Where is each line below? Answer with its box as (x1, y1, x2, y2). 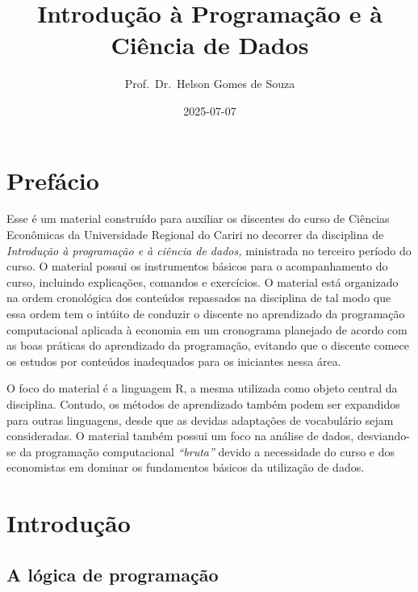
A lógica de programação (6, 561, 219, 586)
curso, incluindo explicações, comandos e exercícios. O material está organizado (6, 273, 399, 290)
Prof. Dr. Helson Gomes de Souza (124, 75, 295, 92)
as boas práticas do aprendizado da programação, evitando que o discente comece (6, 337, 409, 354)
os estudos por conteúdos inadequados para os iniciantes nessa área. (6, 352, 341, 369)
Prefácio (6, 163, 99, 196)
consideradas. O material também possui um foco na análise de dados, (6, 427, 354, 444)
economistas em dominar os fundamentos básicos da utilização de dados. (6, 459, 365, 476)
